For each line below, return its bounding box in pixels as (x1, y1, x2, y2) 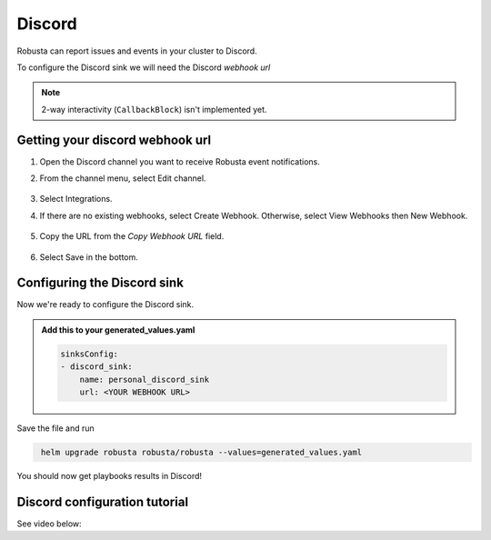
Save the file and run (16, 423, 95, 434)
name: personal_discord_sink (79, 374, 209, 385)
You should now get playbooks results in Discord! (16, 470, 203, 481)
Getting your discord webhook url (16, 132, 212, 147)
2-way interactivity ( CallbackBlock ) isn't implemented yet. (41, 104, 267, 115)
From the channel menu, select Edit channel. (39, 173, 206, 184)
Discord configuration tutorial (16, 494, 189, 509)
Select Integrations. (39, 194, 113, 205)
